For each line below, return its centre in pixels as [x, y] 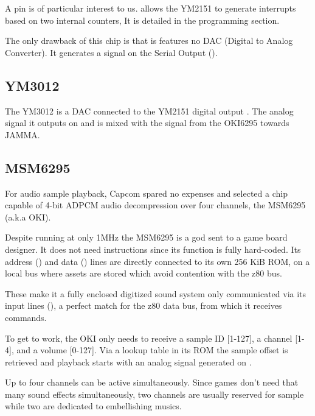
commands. [26, 317]
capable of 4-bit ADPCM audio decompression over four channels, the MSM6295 [155, 205]
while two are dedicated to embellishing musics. [93, 406]
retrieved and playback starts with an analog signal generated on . [128, 361]
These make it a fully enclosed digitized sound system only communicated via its [156, 293]
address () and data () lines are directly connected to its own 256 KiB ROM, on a [157, 261]
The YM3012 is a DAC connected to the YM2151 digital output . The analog [149, 111]
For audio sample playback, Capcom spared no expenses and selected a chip [146, 193]
